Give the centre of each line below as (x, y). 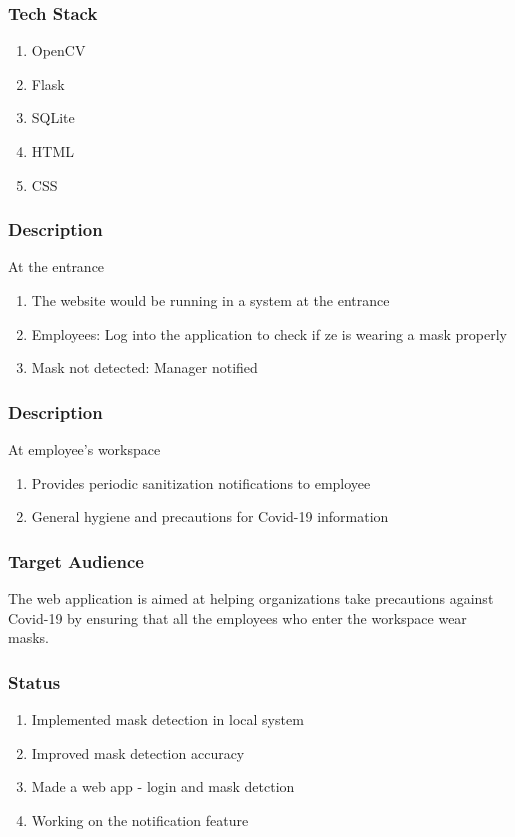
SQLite (53, 117)
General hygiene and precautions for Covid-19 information (210, 516)
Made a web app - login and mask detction (163, 786)
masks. (28, 637)
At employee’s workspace (84, 449)
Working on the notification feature (140, 819)
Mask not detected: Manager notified (144, 367)
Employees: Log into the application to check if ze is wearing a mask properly (269, 333)
